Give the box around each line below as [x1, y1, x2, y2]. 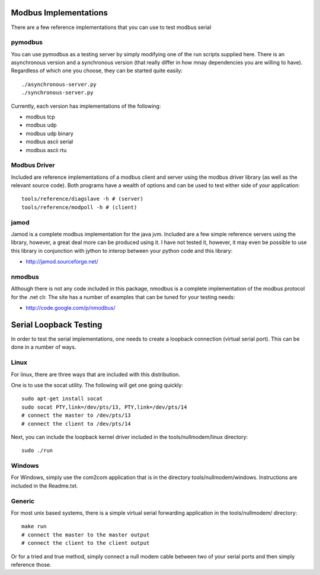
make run [21, 523, 47, 530]
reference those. [11, 561, 52, 568]
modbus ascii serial [25, 138, 73, 145]
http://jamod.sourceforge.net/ [25, 258, 98, 265]
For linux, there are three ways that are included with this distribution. [11, 371, 181, 378]
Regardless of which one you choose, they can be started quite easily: [11, 67, 183, 74]
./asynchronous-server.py [21, 81, 97, 88]
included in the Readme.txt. [11, 482, 78, 489]
